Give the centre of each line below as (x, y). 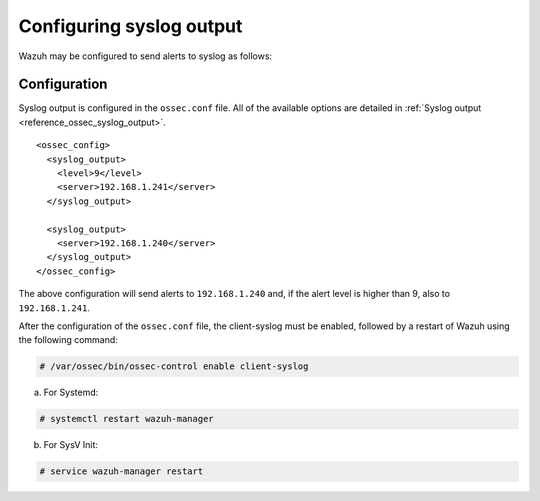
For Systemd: (71, 392)
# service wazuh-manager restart (121, 471)
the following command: (68, 340)
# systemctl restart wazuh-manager (126, 419)
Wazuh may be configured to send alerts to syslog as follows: (145, 56)
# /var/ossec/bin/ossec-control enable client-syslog (174, 366)
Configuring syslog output (130, 26)
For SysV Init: (71, 445)
